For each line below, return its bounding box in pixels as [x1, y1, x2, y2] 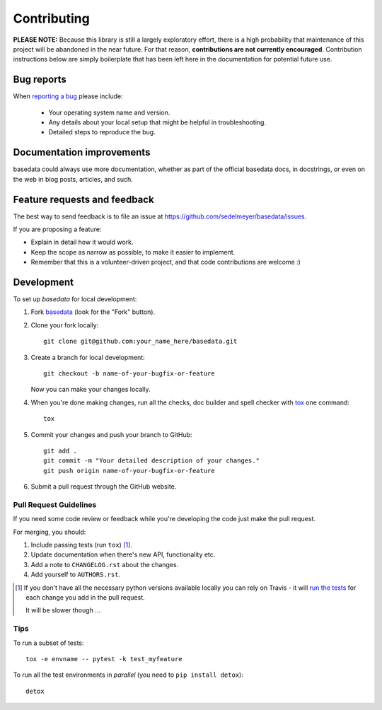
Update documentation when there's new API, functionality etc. [30, 550, 216, 559]
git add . [43, 446, 77, 455]
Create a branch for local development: [30, 353, 145, 361]
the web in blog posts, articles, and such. [13, 175, 134, 183]
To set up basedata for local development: [13, 295, 137, 303]
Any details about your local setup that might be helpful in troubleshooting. [48, 118, 267, 127]
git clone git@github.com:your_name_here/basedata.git [43, 337, 238, 346]
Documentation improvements [13, 146, 151, 158]
